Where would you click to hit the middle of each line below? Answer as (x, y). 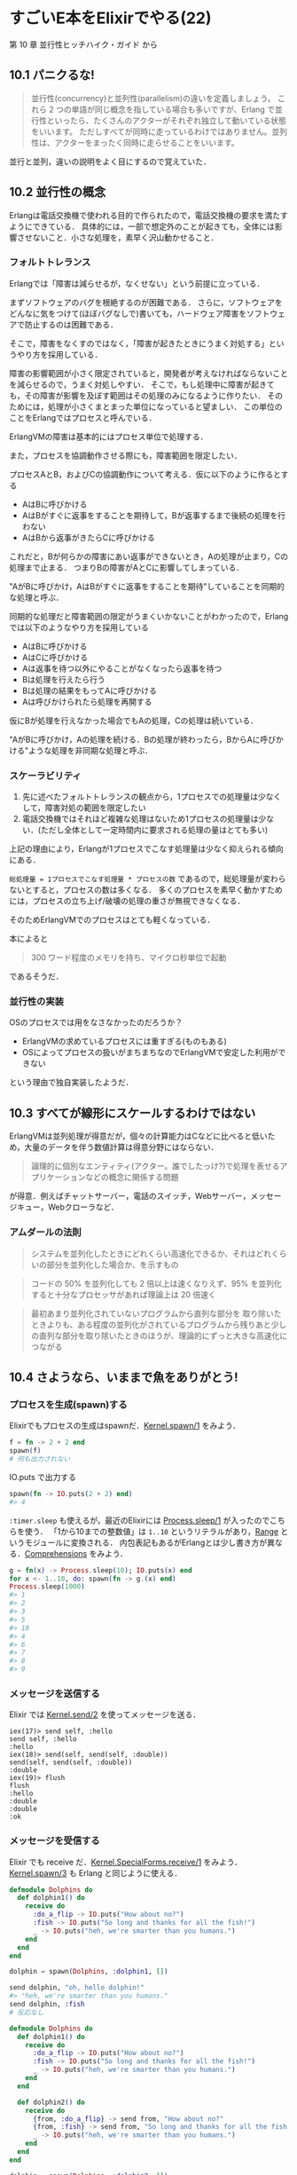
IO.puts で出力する (43, 1477)
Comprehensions (56, 1553)
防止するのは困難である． (71, 324)
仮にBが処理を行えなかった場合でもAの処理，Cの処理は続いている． (134, 721)
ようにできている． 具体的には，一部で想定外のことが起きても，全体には (142, 226)
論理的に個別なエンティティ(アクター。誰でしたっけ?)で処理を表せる (156, 1166)
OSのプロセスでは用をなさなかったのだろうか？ (96, 1022)
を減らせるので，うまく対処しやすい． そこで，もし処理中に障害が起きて (142, 384)
